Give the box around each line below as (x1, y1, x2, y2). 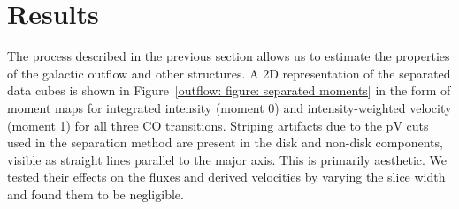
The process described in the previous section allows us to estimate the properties (7, 47, 450, 65)
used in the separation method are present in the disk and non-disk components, (7, 133, 443, 152)
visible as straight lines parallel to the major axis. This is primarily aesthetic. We (7, 150, 448, 168)
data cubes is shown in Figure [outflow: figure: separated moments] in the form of (7, 81, 451, 100)
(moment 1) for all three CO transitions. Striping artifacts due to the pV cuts (7, 116, 429, 134)
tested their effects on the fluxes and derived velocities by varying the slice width (7, 168, 446, 186)
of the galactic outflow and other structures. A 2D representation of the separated (7, 63, 451, 82)
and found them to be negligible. (7, 184, 184, 203)
